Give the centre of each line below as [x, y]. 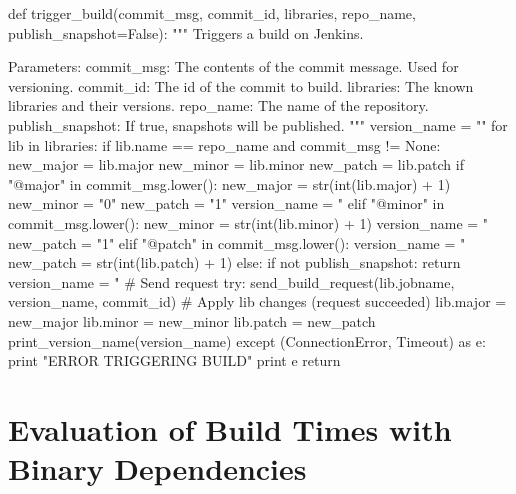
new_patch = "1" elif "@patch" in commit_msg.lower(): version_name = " [237, 242]
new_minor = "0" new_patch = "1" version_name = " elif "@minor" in [226, 203]
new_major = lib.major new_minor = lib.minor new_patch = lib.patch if [236, 164]
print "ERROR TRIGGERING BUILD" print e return [174, 360]
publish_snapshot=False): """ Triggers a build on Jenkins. [186, 32]
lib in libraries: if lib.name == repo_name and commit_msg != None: [224, 144]
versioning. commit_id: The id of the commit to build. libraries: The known [241, 85]
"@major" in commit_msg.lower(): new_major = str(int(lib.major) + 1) [229, 183]
